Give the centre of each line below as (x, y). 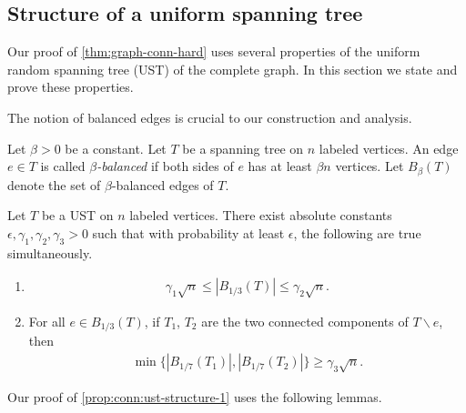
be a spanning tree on (243, 148)
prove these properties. (71, 87)
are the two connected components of (305, 321)
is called (63, 166)
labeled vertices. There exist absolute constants (261, 215)
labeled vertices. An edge (389, 148)
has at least (280, 166)
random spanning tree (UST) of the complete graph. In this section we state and (233, 69)
